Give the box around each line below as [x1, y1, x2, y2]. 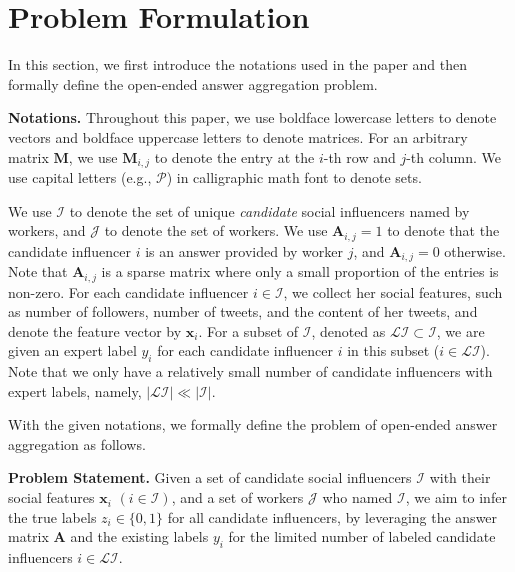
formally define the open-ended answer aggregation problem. [8, 73, 378, 94]
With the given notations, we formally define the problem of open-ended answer [8, 414, 498, 435]
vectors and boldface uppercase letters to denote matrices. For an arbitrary [8, 126, 468, 147]
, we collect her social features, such [283, 281, 503, 302]
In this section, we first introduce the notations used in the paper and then [8, 54, 468, 75]
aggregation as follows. [8, 433, 146, 454]
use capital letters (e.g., [8, 166, 152, 187]
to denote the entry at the [154, 146, 315, 167]
